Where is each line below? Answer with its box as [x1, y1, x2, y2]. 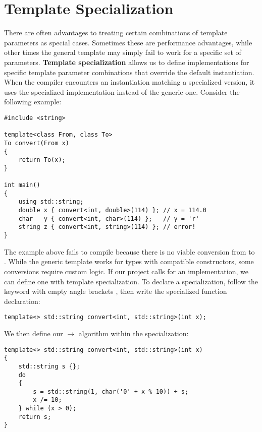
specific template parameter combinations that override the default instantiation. [4, 67, 254, 77]
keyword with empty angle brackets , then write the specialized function [4, 286, 227, 296]
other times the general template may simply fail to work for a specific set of [4, 47, 241, 57]
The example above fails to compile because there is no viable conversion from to [4, 246, 255, 257]
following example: [4, 96, 62, 107]
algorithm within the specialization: [78, 328, 189, 338]
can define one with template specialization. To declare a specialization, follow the [4, 276, 258, 286]
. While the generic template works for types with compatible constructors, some [4, 256, 254, 267]
